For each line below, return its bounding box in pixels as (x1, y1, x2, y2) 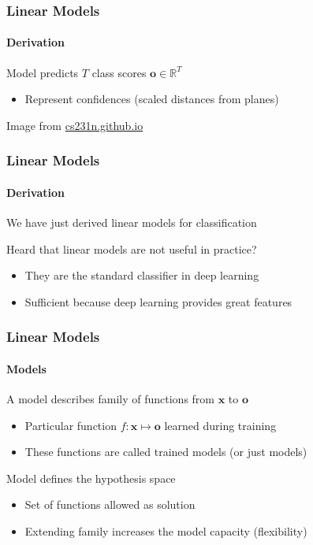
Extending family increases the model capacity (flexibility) (24, 523, 307, 539)
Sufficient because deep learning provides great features (24, 293, 293, 310)
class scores (91, 64, 147, 80)
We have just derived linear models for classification (6, 214, 257, 231)
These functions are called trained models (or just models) (24, 443, 307, 460)
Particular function (24, 417, 117, 433)
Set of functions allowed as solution (24, 496, 196, 513)
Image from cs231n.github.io (6, 117, 143, 133)
